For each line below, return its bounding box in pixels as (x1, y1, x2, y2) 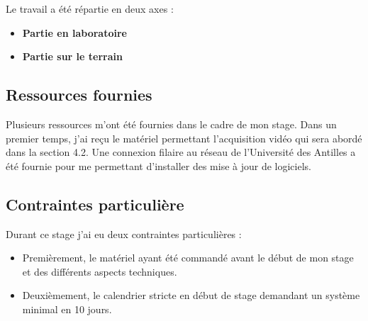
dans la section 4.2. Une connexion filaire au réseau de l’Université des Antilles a (6, 145, 356, 159)
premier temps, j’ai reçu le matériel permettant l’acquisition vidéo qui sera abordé (6, 130, 362, 145)
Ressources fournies (6, 84, 152, 106)
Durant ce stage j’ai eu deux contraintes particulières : (6, 226, 242, 241)
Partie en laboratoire (22, 25, 127, 40)
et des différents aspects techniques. (22, 264, 177, 278)
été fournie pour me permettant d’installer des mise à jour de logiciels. (6, 158, 311, 173)
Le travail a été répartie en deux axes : (6, 1, 174, 16)
